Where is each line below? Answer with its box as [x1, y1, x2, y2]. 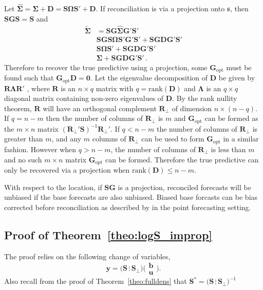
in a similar [223, 133, 259, 144]
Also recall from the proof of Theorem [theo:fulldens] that [4, 276, 187, 286]
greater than [4, 133, 43, 144]
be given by [218, 72, 255, 83]
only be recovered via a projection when [4, 164, 130, 175]
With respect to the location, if [4, 181, 102, 192]
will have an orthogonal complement [43, 102, 157, 113]
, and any [51, 133, 82, 144]
